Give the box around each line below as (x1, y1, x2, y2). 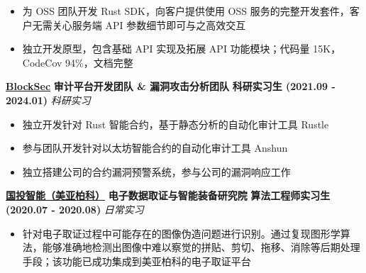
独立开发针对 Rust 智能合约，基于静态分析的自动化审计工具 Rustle (22, 116, 329, 131)
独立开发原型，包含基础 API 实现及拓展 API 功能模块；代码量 (22, 41, 310, 56)
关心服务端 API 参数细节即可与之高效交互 (52, 17, 246, 32)
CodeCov (22, 55, 62, 69)
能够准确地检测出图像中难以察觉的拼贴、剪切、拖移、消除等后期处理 (42, 240, 360, 255)
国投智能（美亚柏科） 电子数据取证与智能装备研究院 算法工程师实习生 (6, 188, 331, 203)
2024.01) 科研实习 (6, 92, 91, 107)
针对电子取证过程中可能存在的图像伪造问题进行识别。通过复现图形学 (22, 225, 340, 240)
